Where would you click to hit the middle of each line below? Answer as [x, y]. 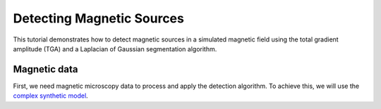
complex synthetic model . [50, 96]
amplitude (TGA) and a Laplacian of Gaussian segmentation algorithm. [115, 49]
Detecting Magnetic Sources [99, 18]
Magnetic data [46, 69]
